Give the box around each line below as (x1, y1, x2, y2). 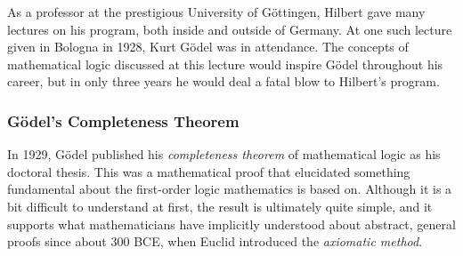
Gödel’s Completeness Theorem (7, 109, 240, 132)
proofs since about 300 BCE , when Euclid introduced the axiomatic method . (7, 232, 423, 251)
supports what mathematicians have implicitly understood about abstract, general (7, 214, 456, 233)
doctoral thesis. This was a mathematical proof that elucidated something (7, 162, 410, 180)
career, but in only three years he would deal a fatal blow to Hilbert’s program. (7, 72, 440, 91)
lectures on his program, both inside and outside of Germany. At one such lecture (7, 20, 452, 38)
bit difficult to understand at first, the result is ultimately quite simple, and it (7, 196, 433, 215)
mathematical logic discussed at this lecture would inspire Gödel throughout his (7, 54, 443, 73)
